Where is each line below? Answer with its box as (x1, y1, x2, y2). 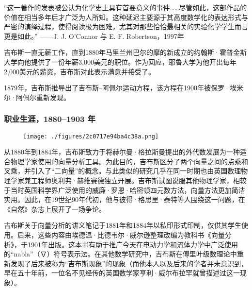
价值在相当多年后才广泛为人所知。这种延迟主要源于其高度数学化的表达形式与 (4, 12, 248, 22)
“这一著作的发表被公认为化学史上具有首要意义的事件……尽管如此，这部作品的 (4, 2, 247, 12)
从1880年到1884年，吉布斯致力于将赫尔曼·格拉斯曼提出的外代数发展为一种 (4, 147, 240, 157)
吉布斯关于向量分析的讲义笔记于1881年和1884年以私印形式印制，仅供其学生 (4, 220, 241, 230)
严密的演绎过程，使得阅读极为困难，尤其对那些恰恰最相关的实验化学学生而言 (4, 21, 248, 32)
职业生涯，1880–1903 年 (4, 113, 96, 125)
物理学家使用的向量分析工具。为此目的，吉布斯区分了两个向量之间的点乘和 (10, 156, 248, 166)
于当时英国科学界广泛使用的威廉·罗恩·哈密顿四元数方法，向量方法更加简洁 (4, 185, 245, 195)
